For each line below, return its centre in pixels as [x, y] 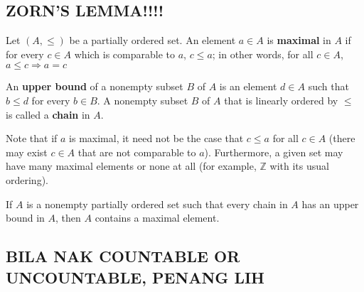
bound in [25, 218]
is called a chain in [48, 114]
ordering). [27, 179]
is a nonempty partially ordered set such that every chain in [157, 204]
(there [342, 138]
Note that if [32, 138]
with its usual [299, 166]
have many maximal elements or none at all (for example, [131, 166]
